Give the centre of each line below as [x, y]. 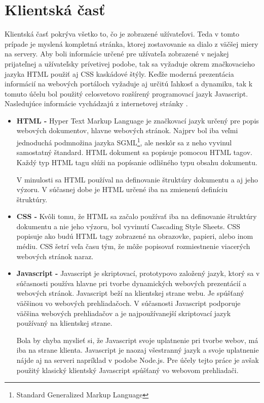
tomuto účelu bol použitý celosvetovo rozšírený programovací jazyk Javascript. [126, 93]
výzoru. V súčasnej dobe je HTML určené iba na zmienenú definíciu [122, 189]
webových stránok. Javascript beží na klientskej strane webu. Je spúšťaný [130, 293]
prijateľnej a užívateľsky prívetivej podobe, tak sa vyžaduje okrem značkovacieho [130, 63]
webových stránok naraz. [55, 256]
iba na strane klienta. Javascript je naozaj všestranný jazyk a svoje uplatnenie [138, 350]
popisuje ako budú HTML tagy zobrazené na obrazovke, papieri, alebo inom [135, 236]
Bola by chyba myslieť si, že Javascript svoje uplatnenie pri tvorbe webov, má [137, 340]
